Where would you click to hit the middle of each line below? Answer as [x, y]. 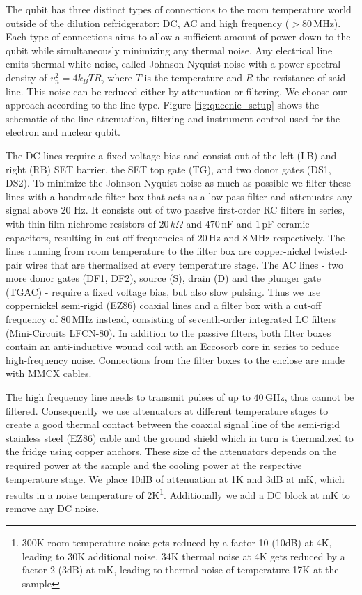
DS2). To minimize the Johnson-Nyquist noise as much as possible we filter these [179, 183]
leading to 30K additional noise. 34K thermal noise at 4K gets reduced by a [183, 556]
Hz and [224, 237]
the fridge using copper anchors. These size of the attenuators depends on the [171, 451]
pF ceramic [286, 223]
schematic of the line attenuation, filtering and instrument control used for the [173, 118]
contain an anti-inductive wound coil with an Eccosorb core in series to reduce [173, 346]
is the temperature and [194, 77]
